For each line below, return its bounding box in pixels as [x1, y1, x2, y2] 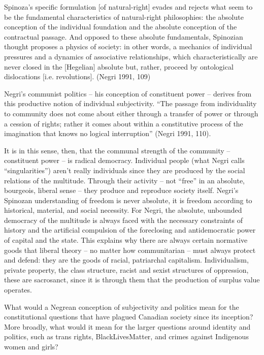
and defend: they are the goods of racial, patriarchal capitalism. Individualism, [4, 254, 249, 265]
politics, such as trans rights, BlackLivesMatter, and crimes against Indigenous [4, 331, 249, 342]
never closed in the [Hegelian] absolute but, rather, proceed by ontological [4, 61, 234, 72]
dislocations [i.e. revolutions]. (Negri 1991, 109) [4, 71, 151, 82]
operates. [4, 284, 32, 295]
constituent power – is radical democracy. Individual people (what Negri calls [4, 155, 245, 166]
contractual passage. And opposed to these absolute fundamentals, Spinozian [4, 31, 243, 42]
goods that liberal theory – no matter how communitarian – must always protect [4, 244, 256, 255]
